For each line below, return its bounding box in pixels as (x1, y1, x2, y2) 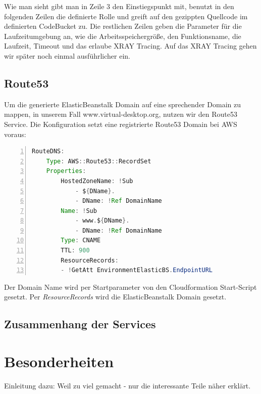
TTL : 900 (61, 247, 90, 254)
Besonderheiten (4, 351, 114, 372)
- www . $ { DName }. (75, 217, 130, 225)
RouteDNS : (32, 148, 65, 155)
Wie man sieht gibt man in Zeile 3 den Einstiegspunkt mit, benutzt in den (4, 1, 234, 11)
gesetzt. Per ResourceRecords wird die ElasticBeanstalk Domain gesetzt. (4, 291, 227, 302)
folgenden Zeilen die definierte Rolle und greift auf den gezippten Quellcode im (4, 11, 248, 21)
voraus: (4, 128, 26, 139)
